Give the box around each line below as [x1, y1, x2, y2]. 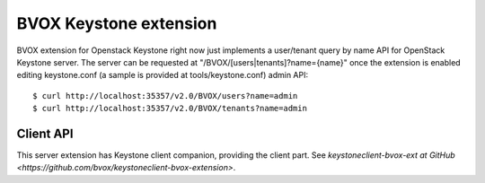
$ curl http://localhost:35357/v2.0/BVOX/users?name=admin [32, 91, 298, 100]
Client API [16, 126, 74, 141]
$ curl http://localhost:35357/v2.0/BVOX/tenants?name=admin [32, 103, 307, 114]
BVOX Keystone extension [16, 13, 217, 33]
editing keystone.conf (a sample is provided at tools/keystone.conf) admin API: [16, 70, 309, 81]
